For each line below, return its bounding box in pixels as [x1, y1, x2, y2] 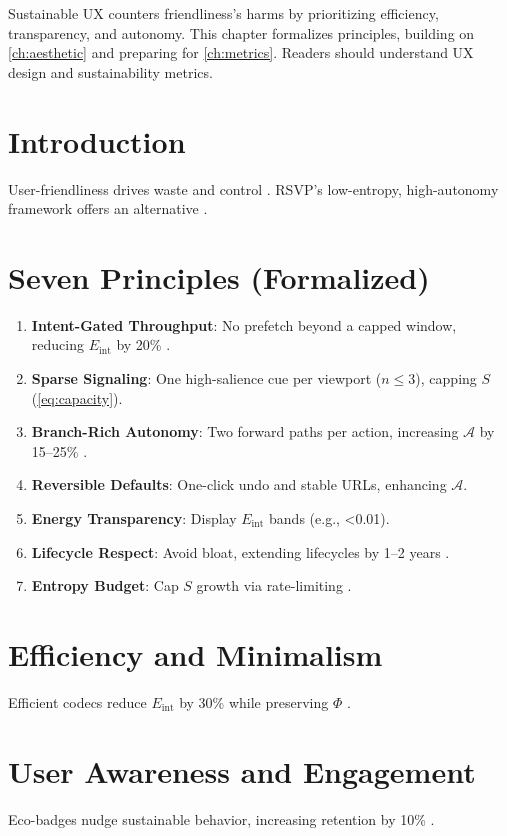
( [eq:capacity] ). [31, 387, 123, 408]
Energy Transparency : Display [31, 507, 237, 528]
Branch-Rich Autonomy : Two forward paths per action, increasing [31, 421, 459, 442]
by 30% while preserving [179, 691, 329, 712]
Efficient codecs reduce [8, 691, 147, 712]
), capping [415, 368, 477, 388]
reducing [31, 334, 84, 355]
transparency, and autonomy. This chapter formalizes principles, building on [8, 22, 475, 43]
